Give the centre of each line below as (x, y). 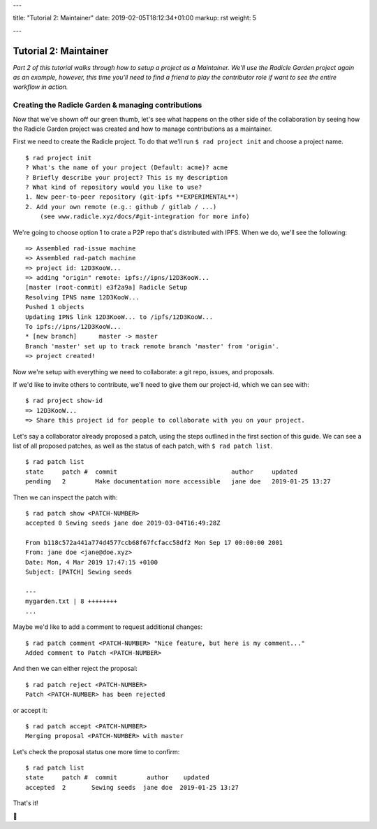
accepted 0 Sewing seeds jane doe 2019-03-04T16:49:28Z (123, 523)
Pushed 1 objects (55, 307)
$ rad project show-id (64, 401)
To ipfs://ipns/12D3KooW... (73, 327)
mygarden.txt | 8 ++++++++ (72, 601)
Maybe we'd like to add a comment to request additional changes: (108, 627)
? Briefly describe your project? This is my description (127, 177)
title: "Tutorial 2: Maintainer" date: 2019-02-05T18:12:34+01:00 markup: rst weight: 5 (135, 18)
